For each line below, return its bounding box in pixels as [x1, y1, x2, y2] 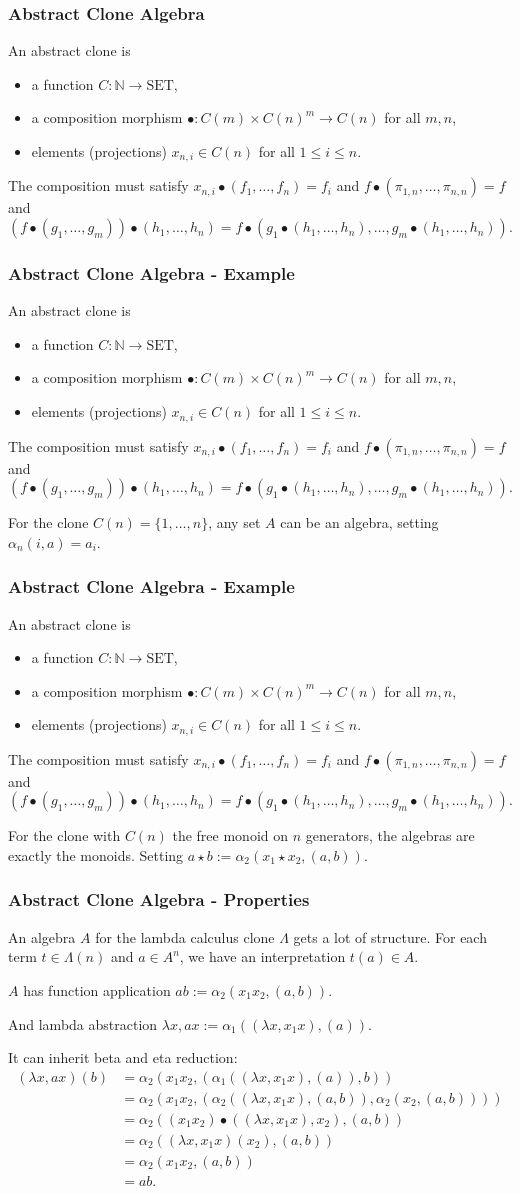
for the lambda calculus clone [95, 926, 275, 947]
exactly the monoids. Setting [8, 844, 184, 865]
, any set [208, 512, 261, 533]
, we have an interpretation [179, 946, 346, 967]
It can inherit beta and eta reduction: [8, 1047, 238, 1068]
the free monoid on [172, 825, 289, 846]
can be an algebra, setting [280, 512, 439, 533]
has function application [23, 979, 171, 1000]
